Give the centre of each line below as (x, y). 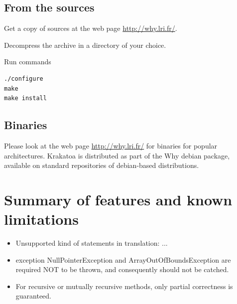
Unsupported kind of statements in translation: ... (92, 243)
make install (25, 98)
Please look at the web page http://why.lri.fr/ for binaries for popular (111, 145)
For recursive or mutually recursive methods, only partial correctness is (124, 286)
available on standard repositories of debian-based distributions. (102, 165)
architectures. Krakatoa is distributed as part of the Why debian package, (117, 155)
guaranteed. (34, 296)
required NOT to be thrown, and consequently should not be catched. (122, 269)
